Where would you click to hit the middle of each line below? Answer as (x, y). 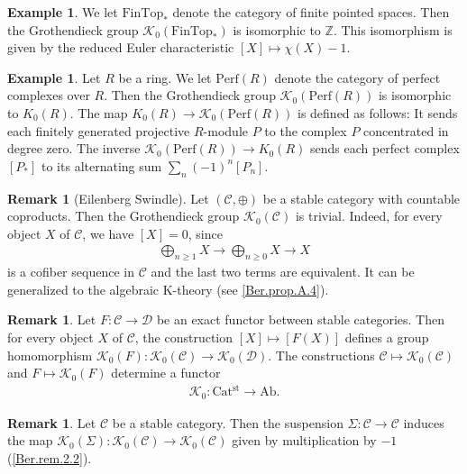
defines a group (387, 337)
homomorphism (50, 355)
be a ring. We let (165, 77)
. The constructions (321, 355)
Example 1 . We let (63, 12)
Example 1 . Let (54, 77)
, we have (108, 233)
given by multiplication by (304, 440)
